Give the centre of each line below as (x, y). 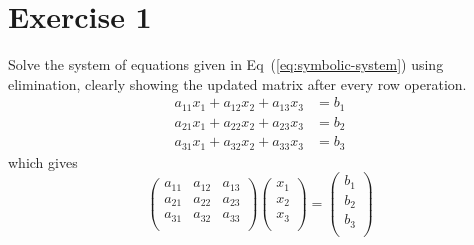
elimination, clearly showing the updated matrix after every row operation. (237, 83)
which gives (43, 161)
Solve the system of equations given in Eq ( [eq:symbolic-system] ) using (226, 64)
